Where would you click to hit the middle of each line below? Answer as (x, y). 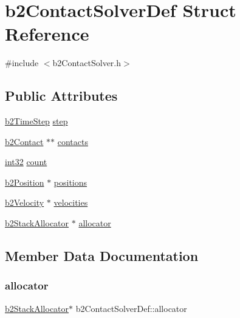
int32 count (26, 162)
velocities (71, 202)
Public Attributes (61, 96)
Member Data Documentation (102, 256)
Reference (47, 34)
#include (22, 63)
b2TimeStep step (36, 121)
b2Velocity (25, 202)
